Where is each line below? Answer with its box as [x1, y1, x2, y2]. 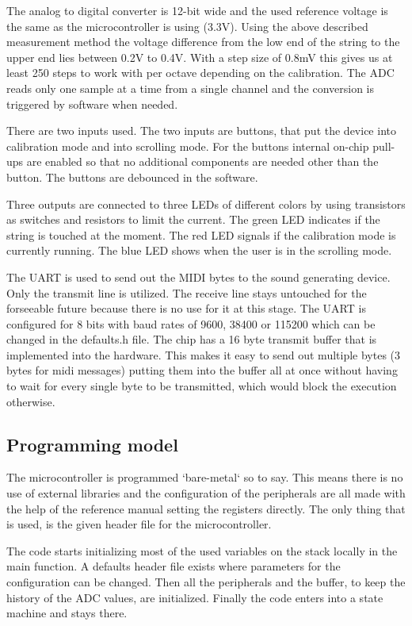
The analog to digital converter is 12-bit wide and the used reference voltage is [6, 2, 388, 18]
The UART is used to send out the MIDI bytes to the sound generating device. [6, 268, 391, 285]
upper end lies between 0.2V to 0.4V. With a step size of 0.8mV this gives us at [6, 48, 393, 65]
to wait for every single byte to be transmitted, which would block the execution [6, 378, 397, 394]
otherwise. [6, 393, 55, 409]
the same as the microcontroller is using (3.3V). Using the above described [6, 17, 368, 34]
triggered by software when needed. [6, 95, 178, 112]
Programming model [6, 432, 178, 456]
